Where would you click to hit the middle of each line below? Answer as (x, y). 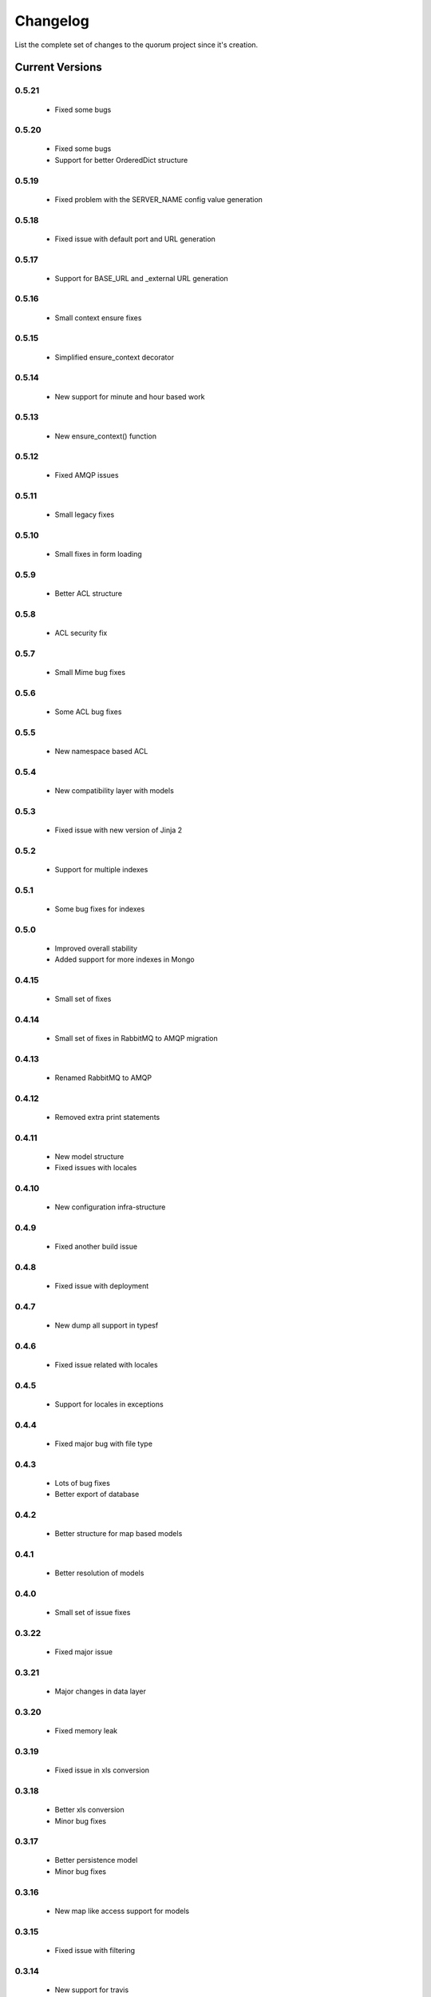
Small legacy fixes (85, 514)
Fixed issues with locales (96, 1168)
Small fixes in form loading (99, 554)
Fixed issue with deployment (102, 1286)
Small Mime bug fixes (90, 673)
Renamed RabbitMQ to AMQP (103, 1078)
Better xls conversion (90, 1810)
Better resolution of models (99, 1573)
